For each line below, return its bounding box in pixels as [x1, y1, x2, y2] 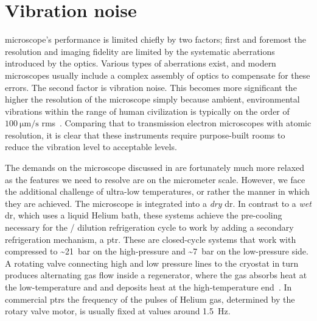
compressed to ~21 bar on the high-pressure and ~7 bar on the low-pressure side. [5, 245, 308, 258]
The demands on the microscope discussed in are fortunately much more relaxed [5, 161, 305, 174]
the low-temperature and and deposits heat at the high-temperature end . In [5, 281, 292, 293]
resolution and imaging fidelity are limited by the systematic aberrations [5, 45, 275, 57]
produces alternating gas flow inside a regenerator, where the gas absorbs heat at [5, 269, 307, 281]
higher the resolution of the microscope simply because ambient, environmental [5, 93, 300, 106]
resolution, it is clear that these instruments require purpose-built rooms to [5, 128, 285, 141]
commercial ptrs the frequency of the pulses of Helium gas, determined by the [5, 292, 295, 305]
